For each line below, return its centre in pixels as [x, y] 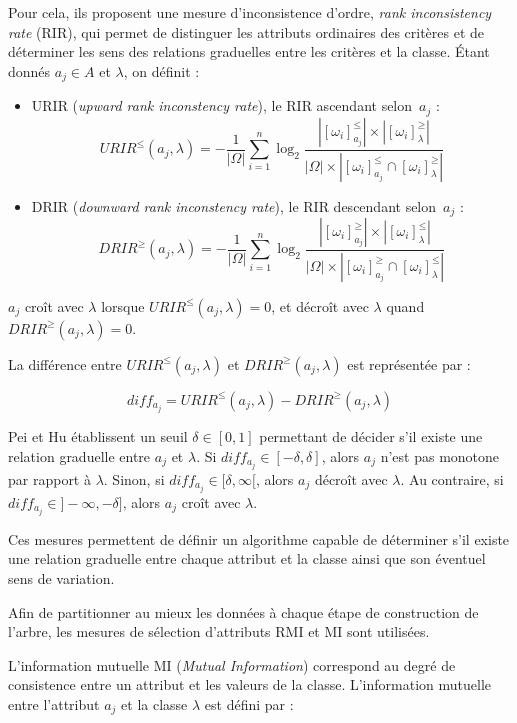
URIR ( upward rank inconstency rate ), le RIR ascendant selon [222, 105]
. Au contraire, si [452, 478]
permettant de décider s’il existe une [371, 435]
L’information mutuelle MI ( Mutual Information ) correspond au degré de [232, 664]
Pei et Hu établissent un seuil [98, 435]
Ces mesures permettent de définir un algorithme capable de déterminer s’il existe [259, 538]
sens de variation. [61, 578]
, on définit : [161, 70]
